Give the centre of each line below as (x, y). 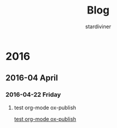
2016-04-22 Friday (33, 95)
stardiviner (98, 26)
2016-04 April (32, 78)
